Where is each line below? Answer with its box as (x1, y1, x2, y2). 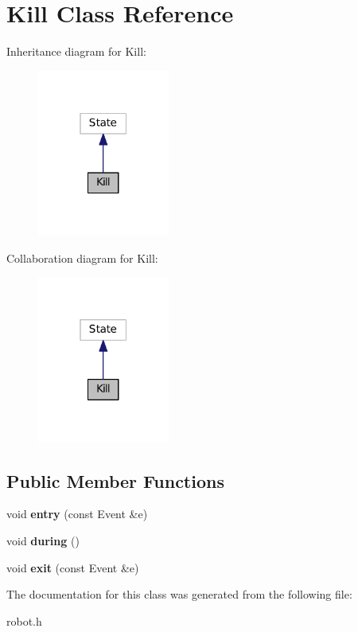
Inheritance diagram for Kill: (6, 43, 146, 60)
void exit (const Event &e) (6, 559, 139, 575)
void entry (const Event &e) (6, 505, 148, 522)
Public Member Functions (6, 468, 224, 493)
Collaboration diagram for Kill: (6, 249, 158, 266)
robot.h (6, 612, 42, 629)
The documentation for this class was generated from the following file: (6, 586, 352, 603)
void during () (6, 533, 80, 549)
